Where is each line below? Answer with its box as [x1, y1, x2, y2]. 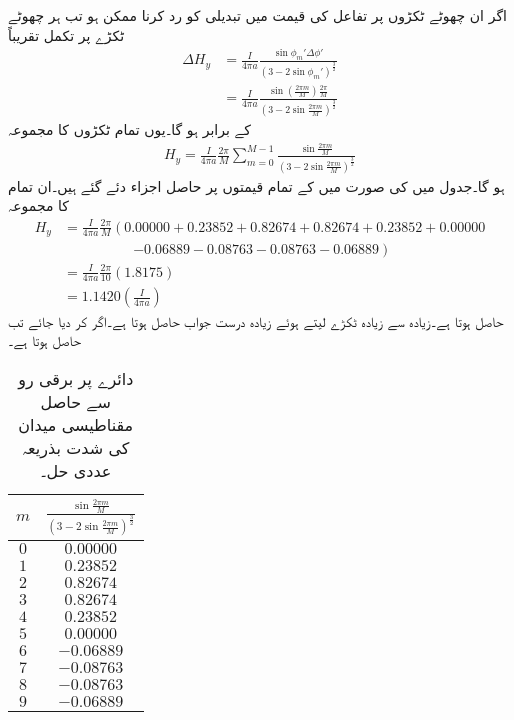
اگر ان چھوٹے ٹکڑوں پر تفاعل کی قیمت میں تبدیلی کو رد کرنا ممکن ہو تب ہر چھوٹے [8, 5, 507, 25]
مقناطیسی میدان [18, 412, 134, 436]
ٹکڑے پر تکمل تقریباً [8, 24, 125, 45]
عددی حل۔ [40, 458, 112, 482]
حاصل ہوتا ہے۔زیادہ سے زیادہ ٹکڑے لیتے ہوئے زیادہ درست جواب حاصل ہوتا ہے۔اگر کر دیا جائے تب [8, 310, 504, 331]
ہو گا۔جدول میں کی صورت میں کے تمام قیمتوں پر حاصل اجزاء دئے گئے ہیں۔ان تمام [8, 175, 505, 196]
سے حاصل [40, 389, 111, 413]
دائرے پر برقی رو [18, 366, 134, 390]
